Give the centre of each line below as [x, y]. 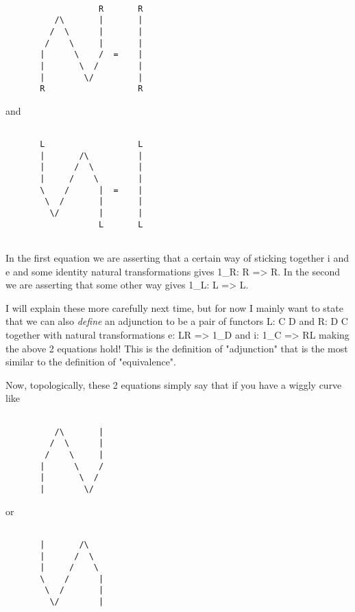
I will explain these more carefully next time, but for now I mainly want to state [174, 307]
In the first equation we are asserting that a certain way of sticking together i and [177, 258]
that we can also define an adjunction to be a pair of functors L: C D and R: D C [177, 321]
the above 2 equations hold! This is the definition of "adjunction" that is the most [177, 348]
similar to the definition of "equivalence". [91, 362]
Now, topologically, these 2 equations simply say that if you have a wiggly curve [174, 384]
